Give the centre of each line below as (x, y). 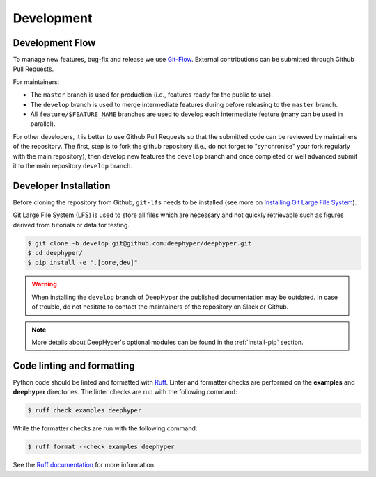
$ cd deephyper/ (55, 253)
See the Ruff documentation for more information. (84, 465)
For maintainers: (36, 82)
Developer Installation (62, 185)
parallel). (43, 124)
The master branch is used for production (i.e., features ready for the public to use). (151, 95)
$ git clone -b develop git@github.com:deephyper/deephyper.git (140, 243)
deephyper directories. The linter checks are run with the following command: (125, 392)
